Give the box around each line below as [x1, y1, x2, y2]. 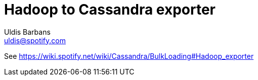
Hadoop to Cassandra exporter [4, 1, 216, 18]
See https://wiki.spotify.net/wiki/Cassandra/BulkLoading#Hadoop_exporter [4, 51, 254, 60]
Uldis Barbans [4, 27, 51, 36]
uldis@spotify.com [4, 36, 66, 45]
